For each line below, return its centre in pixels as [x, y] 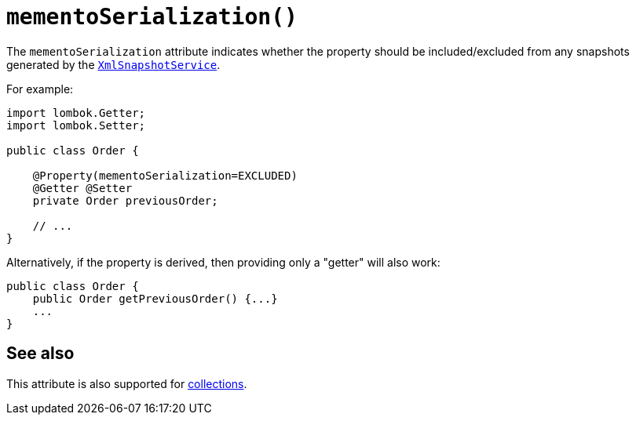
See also [40, 354]
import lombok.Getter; [76, 113]
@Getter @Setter [82, 188]
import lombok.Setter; [76, 125]
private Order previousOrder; [125, 200]
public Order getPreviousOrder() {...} [155, 298]
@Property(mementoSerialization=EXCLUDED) [165, 175]
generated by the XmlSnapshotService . [113, 64]
